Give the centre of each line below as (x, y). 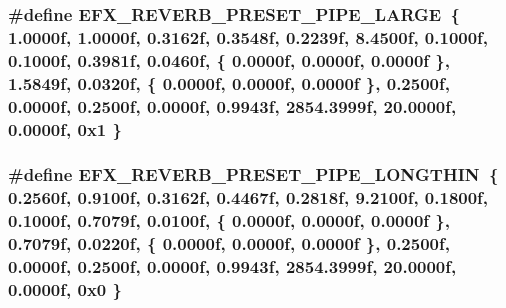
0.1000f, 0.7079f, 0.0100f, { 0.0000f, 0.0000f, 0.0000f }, (229, 220)
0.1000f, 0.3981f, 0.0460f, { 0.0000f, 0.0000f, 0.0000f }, (229, 59)
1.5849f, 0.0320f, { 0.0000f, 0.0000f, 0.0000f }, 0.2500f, (229, 82)
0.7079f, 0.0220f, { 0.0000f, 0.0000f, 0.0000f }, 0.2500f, (229, 243)
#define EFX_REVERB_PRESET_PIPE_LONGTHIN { (253, 174)
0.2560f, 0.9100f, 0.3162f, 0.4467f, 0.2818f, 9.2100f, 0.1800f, (248, 197)
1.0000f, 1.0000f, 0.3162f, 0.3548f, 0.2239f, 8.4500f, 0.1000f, (248, 36)
